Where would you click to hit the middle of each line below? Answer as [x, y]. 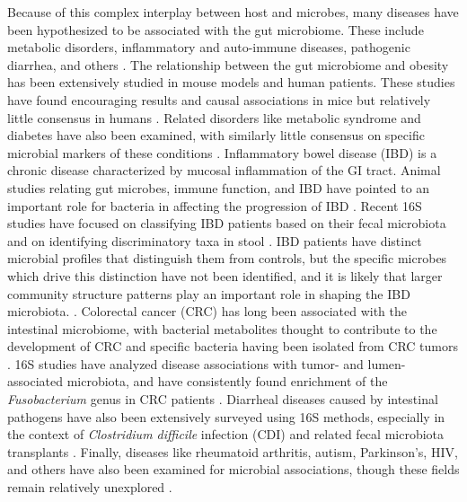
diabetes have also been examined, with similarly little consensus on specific [216, 135]
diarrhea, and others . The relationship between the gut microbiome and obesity [228, 64]
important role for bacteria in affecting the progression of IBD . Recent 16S [215, 205]
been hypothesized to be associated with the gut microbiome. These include [216, 29]
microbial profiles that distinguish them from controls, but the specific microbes [227, 258]
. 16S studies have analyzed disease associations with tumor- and [185, 363]
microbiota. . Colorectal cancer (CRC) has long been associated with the [207, 311]
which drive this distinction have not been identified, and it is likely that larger [225, 275]
